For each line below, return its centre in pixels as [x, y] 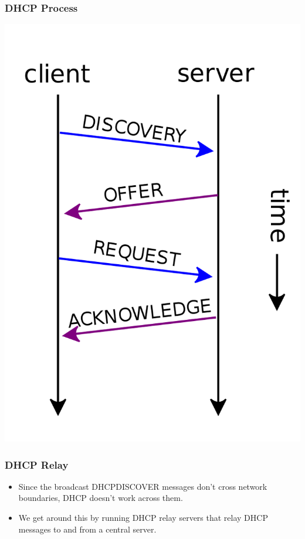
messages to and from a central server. [87, 529]
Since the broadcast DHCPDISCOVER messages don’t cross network [143, 486]
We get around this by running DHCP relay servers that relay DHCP [143, 518]
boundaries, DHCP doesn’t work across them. [101, 498]
